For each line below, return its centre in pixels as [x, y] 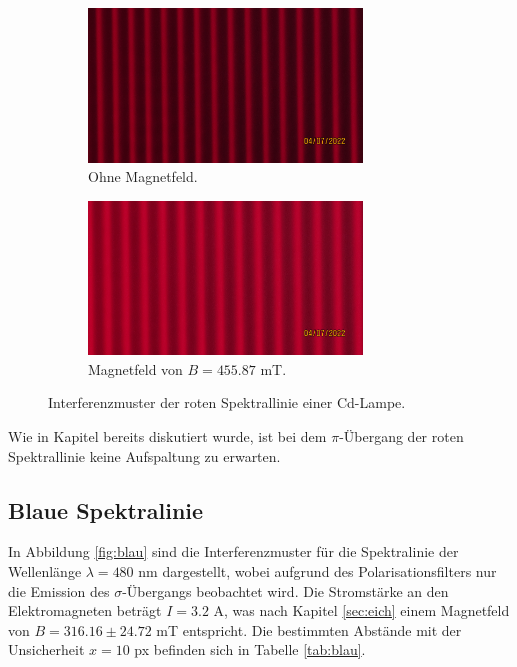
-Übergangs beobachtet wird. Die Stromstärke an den [285, 590]
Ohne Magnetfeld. [143, 176]
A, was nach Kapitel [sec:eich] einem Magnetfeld [361, 610]
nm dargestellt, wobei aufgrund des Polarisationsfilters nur [317, 570]
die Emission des [59, 590]
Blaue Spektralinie [106, 509]
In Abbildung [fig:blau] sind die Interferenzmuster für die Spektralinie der [233, 551]
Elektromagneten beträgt [85, 610]
